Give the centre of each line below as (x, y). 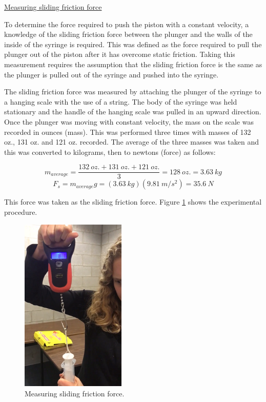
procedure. (21, 212)
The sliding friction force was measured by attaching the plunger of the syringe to (133, 92)
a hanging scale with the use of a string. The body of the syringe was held (121, 101)
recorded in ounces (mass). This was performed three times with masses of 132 (128, 132)
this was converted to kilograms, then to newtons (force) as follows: (110, 152)
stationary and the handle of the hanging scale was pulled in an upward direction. (133, 112)
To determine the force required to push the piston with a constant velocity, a (127, 24)
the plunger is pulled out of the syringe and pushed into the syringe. (111, 74)
